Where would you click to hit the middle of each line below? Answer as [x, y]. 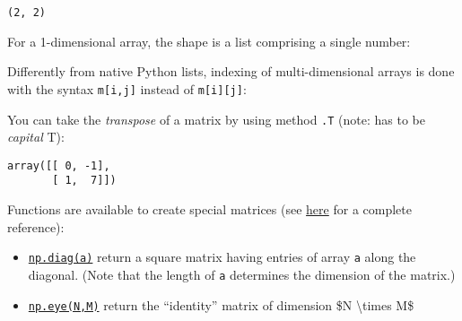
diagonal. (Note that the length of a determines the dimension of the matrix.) [242, 274]
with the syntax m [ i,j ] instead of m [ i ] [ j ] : [127, 88]
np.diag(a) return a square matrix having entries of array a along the [222, 257]
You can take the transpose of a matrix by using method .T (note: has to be [216, 119]
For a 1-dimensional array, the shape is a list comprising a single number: [209, 41]
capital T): [36, 137]
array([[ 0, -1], [59, 165]
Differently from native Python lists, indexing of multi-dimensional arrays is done [231, 71]
